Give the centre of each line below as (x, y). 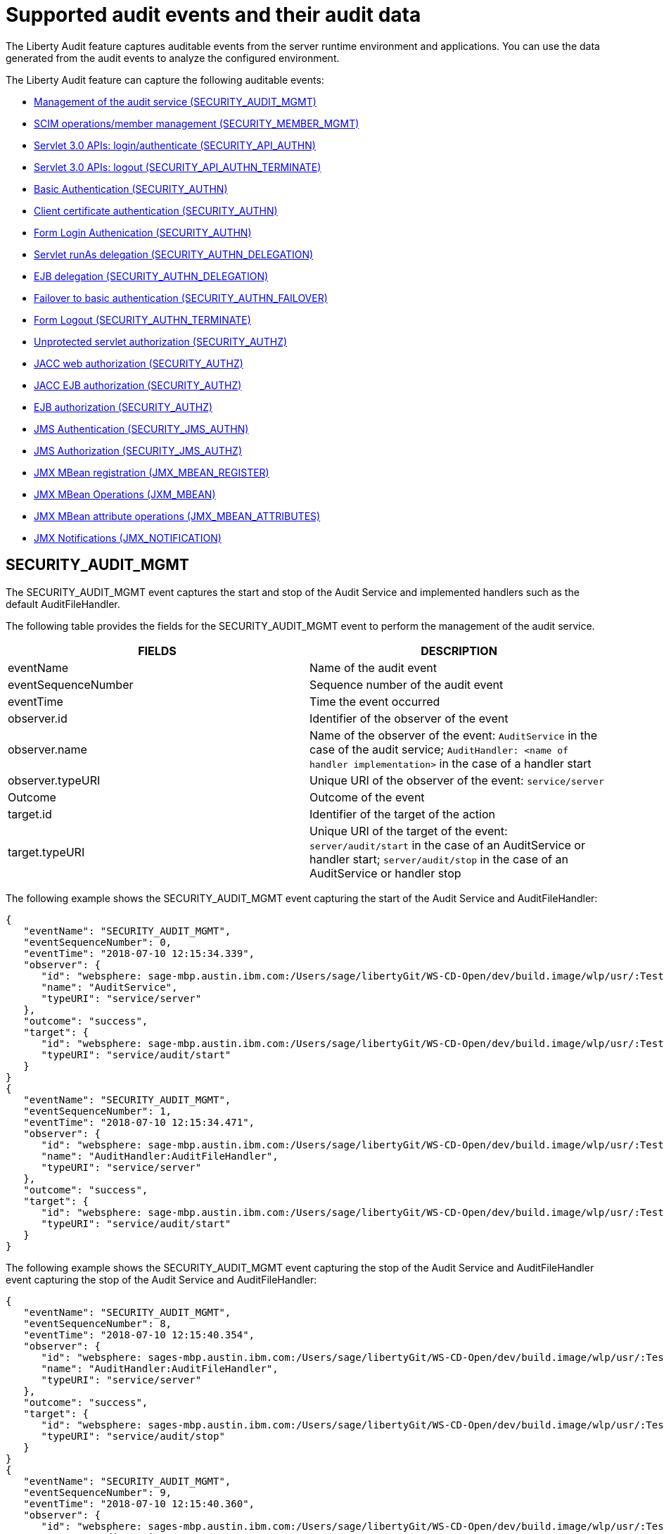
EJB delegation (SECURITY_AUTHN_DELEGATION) (151, 276)
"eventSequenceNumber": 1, (98, 1111)
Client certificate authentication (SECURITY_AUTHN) (156, 210)
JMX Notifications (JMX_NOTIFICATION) (128, 538)
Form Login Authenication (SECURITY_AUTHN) (143, 232)
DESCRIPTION (459, 651)
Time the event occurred (375, 701)
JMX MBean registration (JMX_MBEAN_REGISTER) (152, 472)
